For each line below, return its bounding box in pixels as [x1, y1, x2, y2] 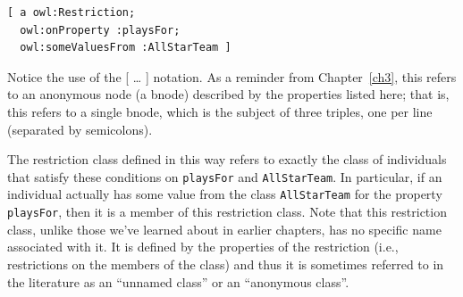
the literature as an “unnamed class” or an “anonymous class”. [7, 272, 349, 291]
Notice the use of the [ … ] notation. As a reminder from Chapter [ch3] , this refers [7, 67, 457, 86]
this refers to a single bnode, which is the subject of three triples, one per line [7, 102, 433, 120]
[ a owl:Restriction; [7, 6, 136, 19]
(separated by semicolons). [7, 120, 153, 138]
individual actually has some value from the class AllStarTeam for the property [7, 185, 442, 203]
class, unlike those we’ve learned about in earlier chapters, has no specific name [7, 219, 442, 238]
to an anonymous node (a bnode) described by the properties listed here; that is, [7, 85, 450, 103]
